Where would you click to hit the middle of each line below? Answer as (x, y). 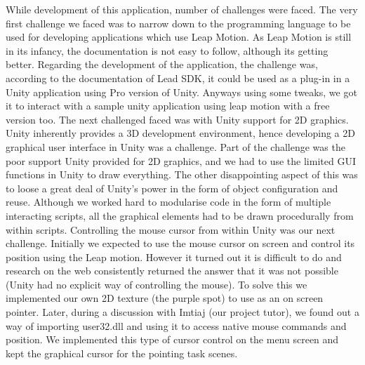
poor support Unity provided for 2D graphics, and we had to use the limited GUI (181, 160)
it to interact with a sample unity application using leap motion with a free (168, 106)
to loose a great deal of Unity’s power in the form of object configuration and (172, 188)
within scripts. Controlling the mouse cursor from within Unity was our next (171, 229)
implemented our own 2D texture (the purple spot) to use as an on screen (165, 298)
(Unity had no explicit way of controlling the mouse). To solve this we (157, 284)
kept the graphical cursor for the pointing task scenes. (122, 353)
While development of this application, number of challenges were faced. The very (182, 9)
